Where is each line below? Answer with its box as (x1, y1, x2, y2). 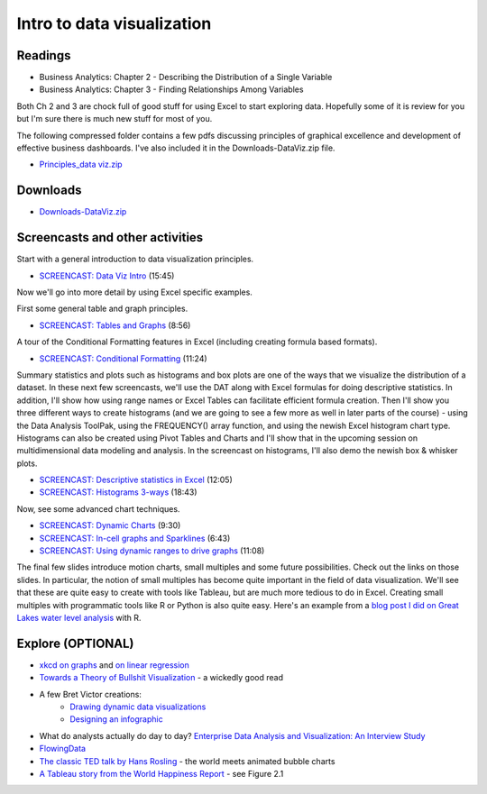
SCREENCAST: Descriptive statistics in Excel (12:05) (39, 474, 234, 486)
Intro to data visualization (16, 14, 212, 33)
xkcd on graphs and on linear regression (39, 659, 189, 671)
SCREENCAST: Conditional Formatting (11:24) (39, 352, 207, 364)
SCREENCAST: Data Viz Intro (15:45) (39, 270, 175, 281)
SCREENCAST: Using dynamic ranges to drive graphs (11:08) (39, 545, 265, 556)
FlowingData (39, 744, 86, 754)
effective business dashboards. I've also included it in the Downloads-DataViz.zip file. (16, 142, 335, 153)
